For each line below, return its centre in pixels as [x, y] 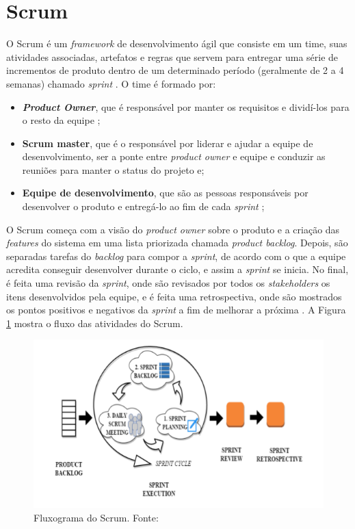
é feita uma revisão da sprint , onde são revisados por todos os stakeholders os [168, 283]
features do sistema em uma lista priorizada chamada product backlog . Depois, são [177, 243]
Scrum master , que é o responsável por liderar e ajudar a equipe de [168, 143]
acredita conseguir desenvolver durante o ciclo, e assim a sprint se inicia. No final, [177, 269]
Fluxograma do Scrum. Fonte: [96, 517]
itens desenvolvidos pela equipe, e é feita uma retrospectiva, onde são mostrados [174, 296]
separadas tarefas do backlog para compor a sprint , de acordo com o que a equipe [176, 256]
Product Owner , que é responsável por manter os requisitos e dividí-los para [186, 106]
